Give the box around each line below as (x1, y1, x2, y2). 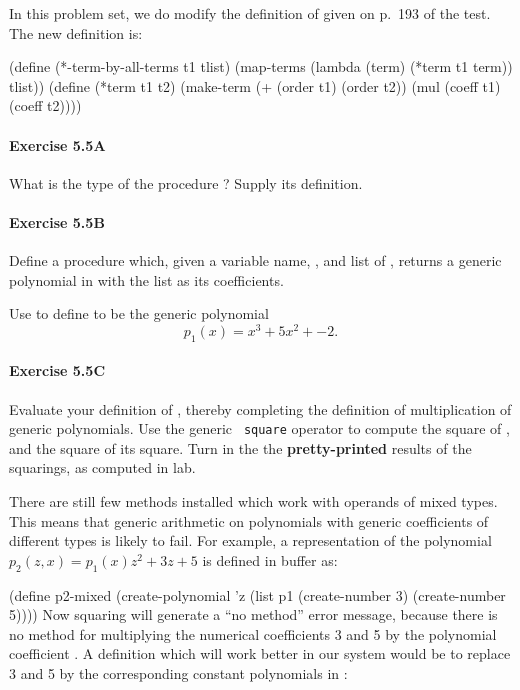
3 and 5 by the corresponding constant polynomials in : (9, 663, 348, 683)
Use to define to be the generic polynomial (9, 303, 269, 324)
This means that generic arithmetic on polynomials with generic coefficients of (9, 510, 489, 531)
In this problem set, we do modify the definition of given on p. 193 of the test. (9, 3, 491, 23)
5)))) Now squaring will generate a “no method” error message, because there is (9, 604, 498, 625)
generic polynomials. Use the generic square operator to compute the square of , (9, 418, 510, 439)
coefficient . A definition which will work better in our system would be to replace (9, 643, 511, 664)
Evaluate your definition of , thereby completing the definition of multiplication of (9, 398, 512, 419)
